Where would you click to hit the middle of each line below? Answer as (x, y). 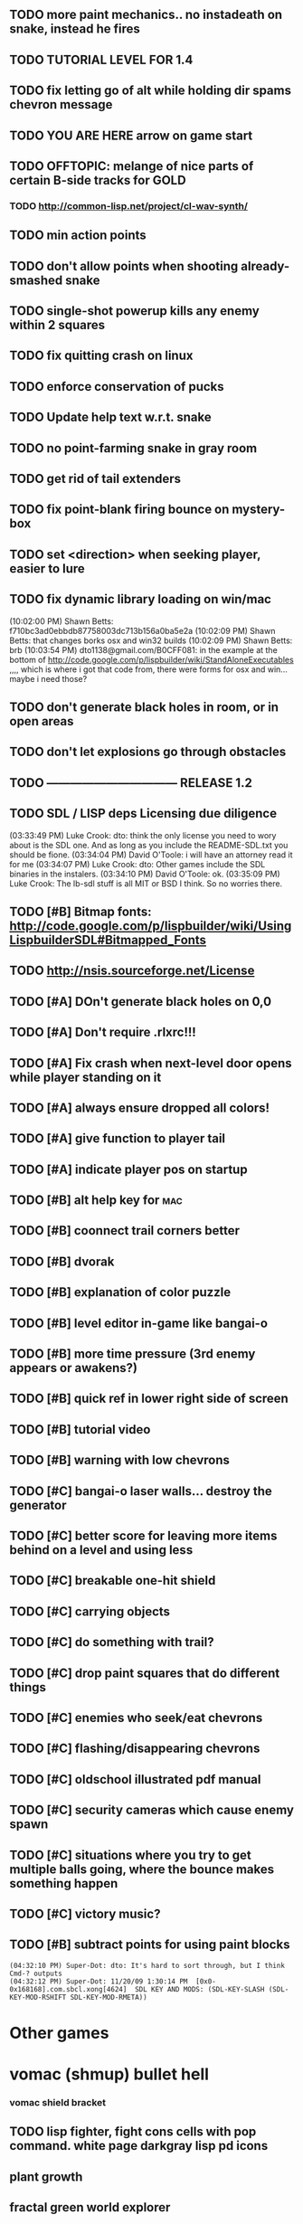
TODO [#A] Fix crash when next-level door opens (151, 1063)
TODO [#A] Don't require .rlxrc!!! (103, 1032)
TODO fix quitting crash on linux (101, 356)
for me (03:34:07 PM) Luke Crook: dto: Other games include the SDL (137, 864)
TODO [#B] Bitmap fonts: (80, 911)
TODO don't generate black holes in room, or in (144, 707)
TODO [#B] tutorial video (80, 1429)
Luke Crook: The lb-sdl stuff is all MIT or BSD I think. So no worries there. (146, 883)
